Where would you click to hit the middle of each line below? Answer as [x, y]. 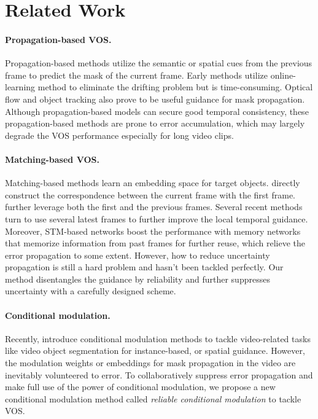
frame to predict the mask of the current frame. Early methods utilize [136, 75]
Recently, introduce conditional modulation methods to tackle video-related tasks [158, 338]
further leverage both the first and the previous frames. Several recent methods [154, 207]
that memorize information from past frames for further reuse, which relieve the [155, 243]
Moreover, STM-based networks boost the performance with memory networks [153, 231]
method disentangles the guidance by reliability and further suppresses [138, 279]
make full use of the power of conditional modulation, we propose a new [140, 387]
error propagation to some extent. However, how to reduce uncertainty [138, 255]
